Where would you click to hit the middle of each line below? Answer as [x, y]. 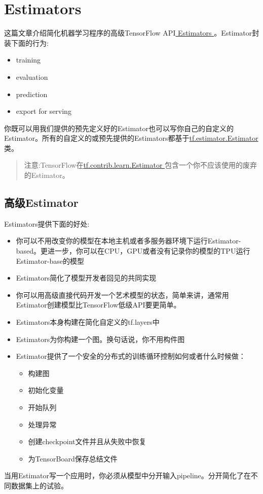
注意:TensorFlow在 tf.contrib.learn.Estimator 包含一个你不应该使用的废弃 [141, 165]
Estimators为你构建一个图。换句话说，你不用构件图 [100, 339]
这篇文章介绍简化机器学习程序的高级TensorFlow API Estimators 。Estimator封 [132, 33]
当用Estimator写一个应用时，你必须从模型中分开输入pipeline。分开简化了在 [127, 475]
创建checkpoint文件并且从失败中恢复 [87, 441]
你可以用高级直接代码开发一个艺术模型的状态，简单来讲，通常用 [122, 295]
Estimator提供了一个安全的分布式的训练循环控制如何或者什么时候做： [131, 356]
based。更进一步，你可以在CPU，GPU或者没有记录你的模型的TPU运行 [133, 251]
